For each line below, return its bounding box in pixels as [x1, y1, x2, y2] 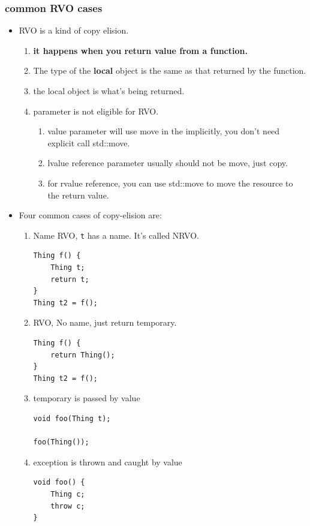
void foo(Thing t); [33, 414, 111, 423]
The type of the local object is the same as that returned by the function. [33, 64, 306, 77]
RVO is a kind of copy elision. [19, 24, 129, 37]
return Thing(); [50, 350, 115, 359]
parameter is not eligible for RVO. [33, 104, 159, 117]
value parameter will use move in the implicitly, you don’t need [47, 125, 280, 137]
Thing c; [50, 489, 85, 498]
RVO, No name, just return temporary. [33, 316, 177, 329]
